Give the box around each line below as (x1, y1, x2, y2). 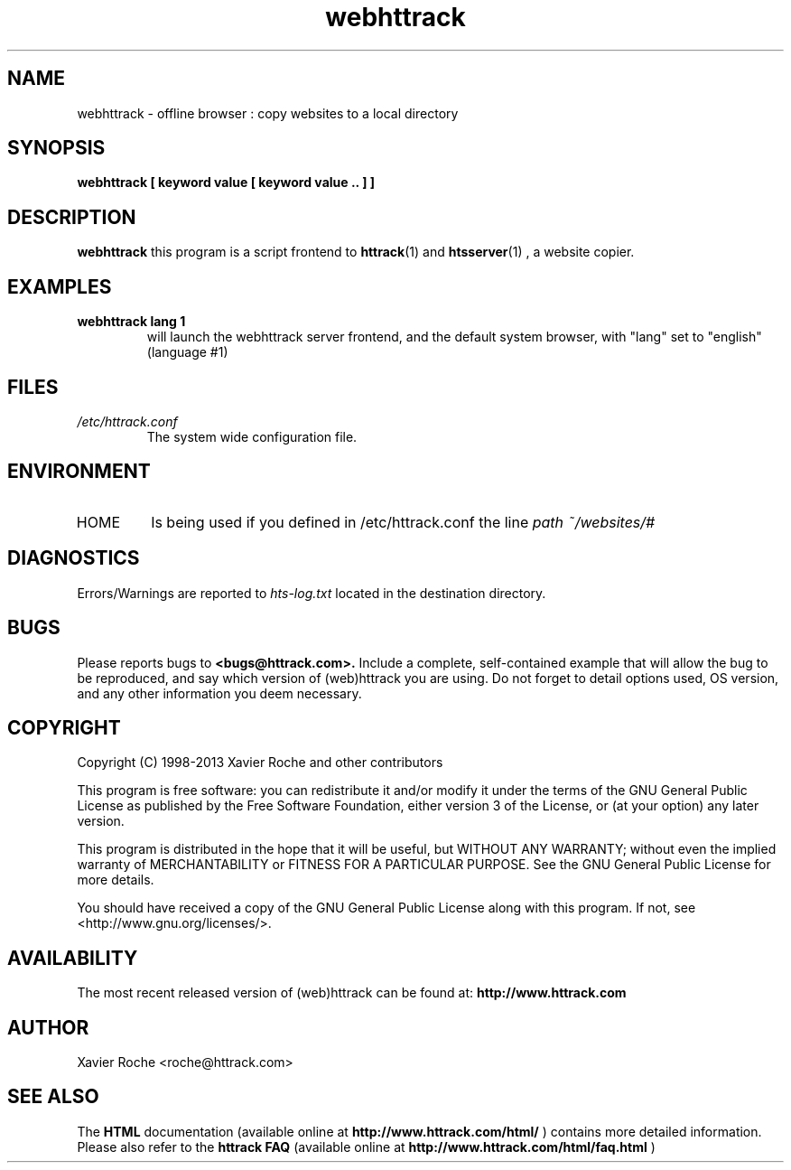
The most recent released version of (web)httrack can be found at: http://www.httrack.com (77, 985, 627, 1001)
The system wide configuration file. (146, 428, 358, 445)
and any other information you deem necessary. (77, 685, 362, 701)
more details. (77, 872, 154, 888)
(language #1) (146, 344, 228, 360)
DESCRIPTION (7, 205, 136, 229)
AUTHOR (7, 1016, 89, 1039)
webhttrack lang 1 (77, 314, 186, 330)
